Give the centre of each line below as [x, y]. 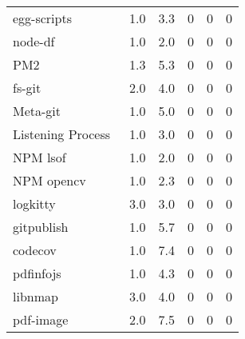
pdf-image [41, 319]
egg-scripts [42, 18]
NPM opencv [49, 180]
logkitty [34, 203]
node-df [34, 41]
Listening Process [62, 134]
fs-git [27, 88]
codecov [35, 250]
